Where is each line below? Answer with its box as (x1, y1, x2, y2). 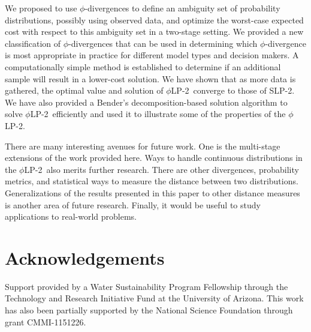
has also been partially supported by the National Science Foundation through (5, 304, 293, 316)
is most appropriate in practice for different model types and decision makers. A (5, 49, 299, 61)
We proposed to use (5, 2, 77, 14)
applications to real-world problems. (5, 210, 137, 223)
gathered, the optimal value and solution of (5, 84, 164, 97)
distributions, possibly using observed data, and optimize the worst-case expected (5, 13, 304, 26)
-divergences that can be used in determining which (68, 37, 258, 49)
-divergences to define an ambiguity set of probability (84, 2, 280, 14)
